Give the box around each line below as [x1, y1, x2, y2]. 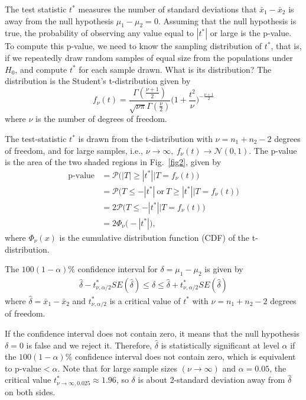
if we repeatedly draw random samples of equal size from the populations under [5, 51, 293, 63]
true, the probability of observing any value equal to [5, 27, 194, 39]
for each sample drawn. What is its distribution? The [79, 63, 272, 75]
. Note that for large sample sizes [57, 362, 177, 374]
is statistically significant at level [161, 338, 279, 351]
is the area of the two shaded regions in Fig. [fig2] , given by [5, 156, 222, 168]
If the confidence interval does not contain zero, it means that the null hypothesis [5, 327, 300, 339]
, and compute [15, 63, 67, 75]
